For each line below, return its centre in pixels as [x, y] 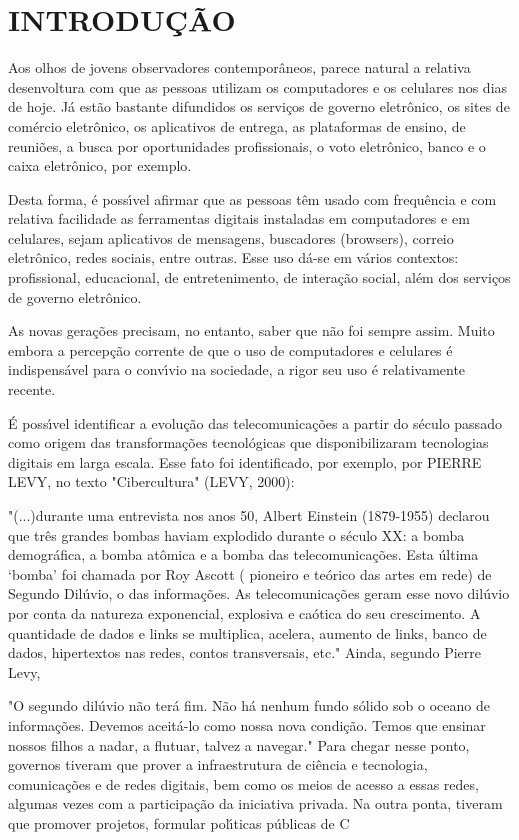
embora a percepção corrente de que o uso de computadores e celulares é [230, 349]
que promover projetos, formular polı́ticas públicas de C [179, 822]
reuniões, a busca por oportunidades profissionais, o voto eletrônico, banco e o [247, 145]
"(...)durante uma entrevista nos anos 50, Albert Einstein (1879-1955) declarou [249, 515]
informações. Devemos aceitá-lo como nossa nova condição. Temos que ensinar [247, 724]
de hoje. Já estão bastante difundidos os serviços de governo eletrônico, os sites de [259, 106]
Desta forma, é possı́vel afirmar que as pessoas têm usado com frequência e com [252, 198]
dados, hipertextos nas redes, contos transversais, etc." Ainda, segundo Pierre [245, 652]
